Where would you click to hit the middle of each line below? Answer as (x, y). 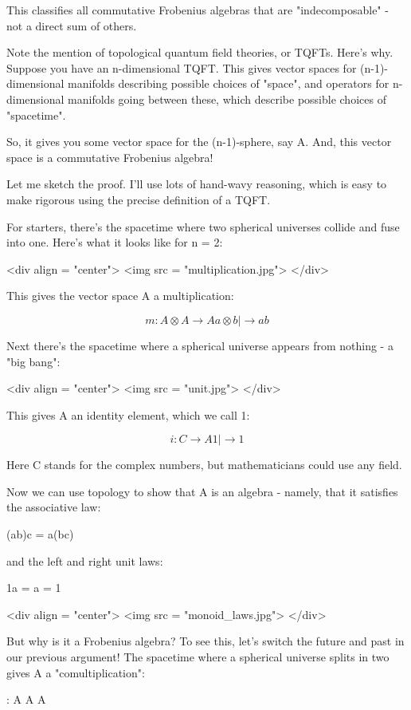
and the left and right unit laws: (85, 560)
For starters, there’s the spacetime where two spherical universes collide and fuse (203, 226)
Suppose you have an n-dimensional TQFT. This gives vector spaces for (182, 67)
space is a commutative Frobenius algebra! (110, 157)
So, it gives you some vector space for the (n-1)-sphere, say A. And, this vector (199, 142)
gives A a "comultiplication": (76, 672)
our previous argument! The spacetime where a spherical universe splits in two (198, 657)
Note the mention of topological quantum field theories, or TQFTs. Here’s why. (200, 52)
